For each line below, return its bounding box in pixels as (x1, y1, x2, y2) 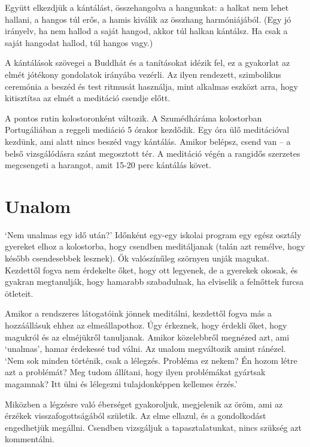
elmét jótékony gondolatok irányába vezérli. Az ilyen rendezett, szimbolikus (5, 68, 281, 80)
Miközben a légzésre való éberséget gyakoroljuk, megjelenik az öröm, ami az (5, 397, 283, 410)
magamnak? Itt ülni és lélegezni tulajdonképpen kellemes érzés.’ (5, 377, 238, 390)
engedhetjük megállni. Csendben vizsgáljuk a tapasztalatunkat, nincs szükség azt (5, 421, 302, 433)
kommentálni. (5, 433, 54, 445)
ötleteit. (5, 287, 34, 299)
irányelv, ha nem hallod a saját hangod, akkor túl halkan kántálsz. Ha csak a (5, 25, 288, 37)
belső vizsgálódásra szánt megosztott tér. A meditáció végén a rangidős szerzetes (5, 147, 300, 159)
